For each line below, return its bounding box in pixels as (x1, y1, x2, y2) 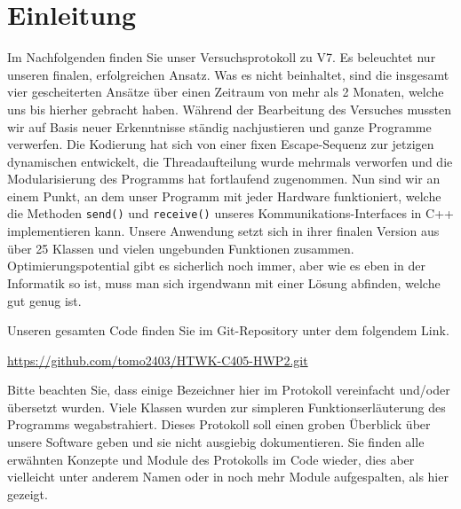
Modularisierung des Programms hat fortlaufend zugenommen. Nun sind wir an (7, 169, 441, 188)
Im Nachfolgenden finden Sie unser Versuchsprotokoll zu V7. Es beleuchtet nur (7, 48, 436, 67)
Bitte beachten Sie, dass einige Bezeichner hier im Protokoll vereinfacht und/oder (7, 380, 450, 399)
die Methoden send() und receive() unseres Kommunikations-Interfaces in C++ (7, 204, 454, 223)
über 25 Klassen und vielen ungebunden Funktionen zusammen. (7, 239, 354, 257)
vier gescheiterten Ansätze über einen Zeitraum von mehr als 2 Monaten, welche (7, 82, 444, 101)
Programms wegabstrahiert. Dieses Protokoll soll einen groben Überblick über (7, 415, 431, 434)
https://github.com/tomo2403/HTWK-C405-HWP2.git (7, 350, 308, 369)
